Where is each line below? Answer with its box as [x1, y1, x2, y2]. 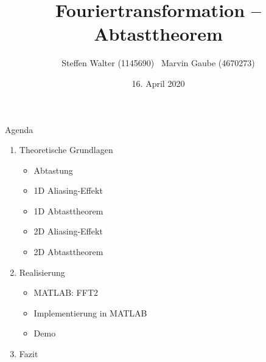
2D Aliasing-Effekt [33, 225, 103, 237]
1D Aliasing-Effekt [33, 184, 103, 197]
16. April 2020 [131, 77, 185, 89]
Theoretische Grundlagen [19, 143, 113, 156]
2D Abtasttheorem [33, 245, 103, 258]
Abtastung [33, 163, 73, 176]
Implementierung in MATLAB [33, 306, 147, 319]
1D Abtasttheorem [33, 204, 103, 217]
